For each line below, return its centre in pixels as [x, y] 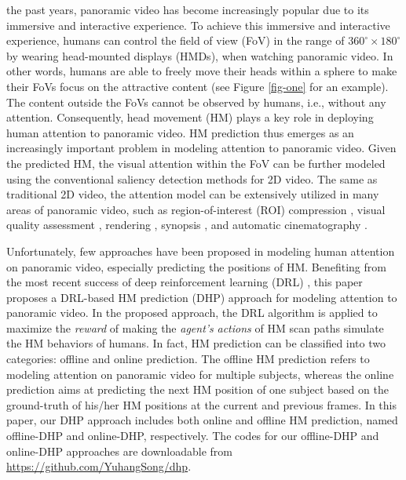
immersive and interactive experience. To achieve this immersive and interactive [198, 25]
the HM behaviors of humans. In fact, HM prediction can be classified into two [196, 343]
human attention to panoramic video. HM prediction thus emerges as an [180, 132]
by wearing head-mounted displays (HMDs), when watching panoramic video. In [200, 55]
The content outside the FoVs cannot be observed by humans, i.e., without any [196, 102]
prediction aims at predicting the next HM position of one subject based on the [198, 389]
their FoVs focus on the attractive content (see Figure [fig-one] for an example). [198, 86]
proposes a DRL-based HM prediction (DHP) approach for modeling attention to [202, 297]
